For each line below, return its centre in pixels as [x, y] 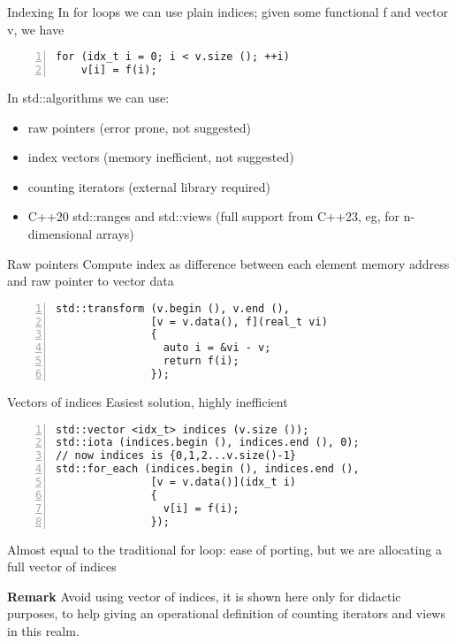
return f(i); [201, 361]
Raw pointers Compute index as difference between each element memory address [228, 263]
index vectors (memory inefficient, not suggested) [161, 157]
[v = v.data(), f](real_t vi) [239, 321]
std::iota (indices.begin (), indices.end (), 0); [208, 443]
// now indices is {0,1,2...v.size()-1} [176, 456]
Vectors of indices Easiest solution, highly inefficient [148, 401]
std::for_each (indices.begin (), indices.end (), [208, 469]
